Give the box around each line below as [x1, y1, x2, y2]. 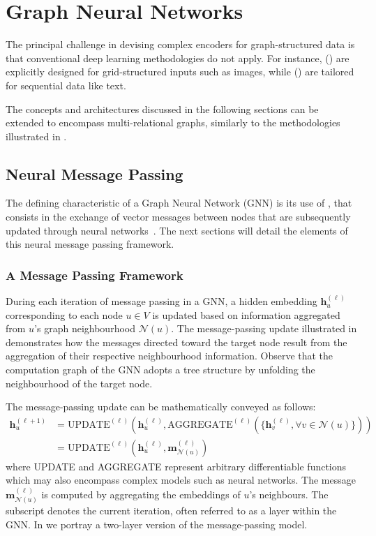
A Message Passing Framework [6, 266, 183, 283]
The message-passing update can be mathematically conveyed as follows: [6, 399, 316, 414]
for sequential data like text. [6, 77, 126, 92]
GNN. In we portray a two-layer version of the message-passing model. [6, 516, 308, 531]
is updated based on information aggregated [152, 307, 340, 322]
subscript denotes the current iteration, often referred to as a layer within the [6, 503, 337, 518]
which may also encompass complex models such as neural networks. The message [6, 472, 356, 487]
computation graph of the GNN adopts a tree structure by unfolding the [6, 362, 315, 377]
